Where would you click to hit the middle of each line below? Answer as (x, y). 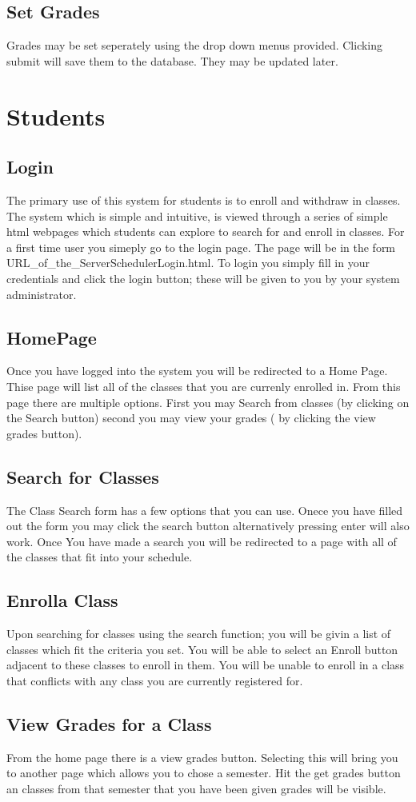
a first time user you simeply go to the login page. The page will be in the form (201, 247)
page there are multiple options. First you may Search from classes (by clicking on (208, 402)
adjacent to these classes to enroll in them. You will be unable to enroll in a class (206, 665)
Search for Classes (83, 476)
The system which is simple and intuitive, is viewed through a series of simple (197, 215)
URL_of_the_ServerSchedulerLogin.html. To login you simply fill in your (188, 263)
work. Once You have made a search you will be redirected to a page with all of (202, 541)
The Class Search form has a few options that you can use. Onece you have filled (205, 510)
